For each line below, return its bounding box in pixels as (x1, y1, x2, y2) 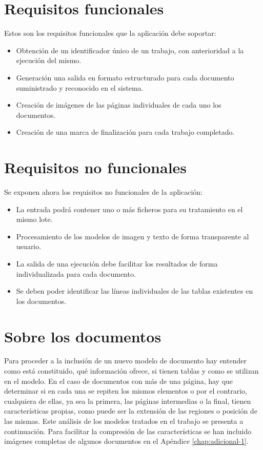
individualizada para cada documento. (16, 268, 136, 279)
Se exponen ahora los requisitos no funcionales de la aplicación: (4, 187, 203, 197)
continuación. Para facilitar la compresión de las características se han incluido (4, 425, 252, 436)
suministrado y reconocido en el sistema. (16, 82, 144, 93)
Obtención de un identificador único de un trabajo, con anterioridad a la (16, 45, 244, 55)
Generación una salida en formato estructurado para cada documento (16, 72, 234, 83)
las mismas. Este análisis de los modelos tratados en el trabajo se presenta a (4, 416, 244, 426)
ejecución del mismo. (16, 55, 82, 66)
